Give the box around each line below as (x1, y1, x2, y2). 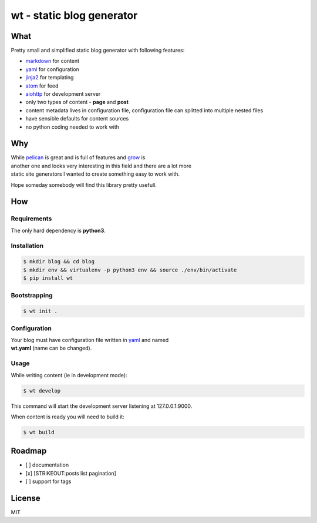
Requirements (11, 214, 52, 223)
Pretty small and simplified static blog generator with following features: (11, 47, 185, 54)
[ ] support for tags (25, 478, 72, 485)
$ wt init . (23, 308, 58, 314)
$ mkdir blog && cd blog (23, 259, 95, 265)
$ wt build (23, 429, 55, 435)
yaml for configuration (25, 65, 79, 73)
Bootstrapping (11, 291, 53, 299)
